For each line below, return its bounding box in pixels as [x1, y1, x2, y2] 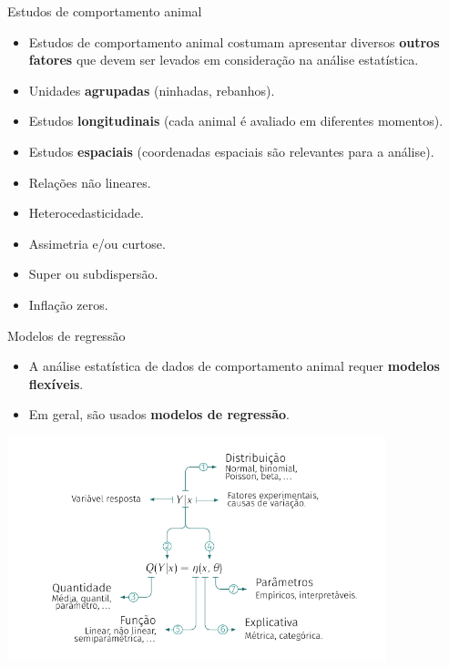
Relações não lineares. [28, 172, 151, 191]
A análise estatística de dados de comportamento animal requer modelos [28, 356, 440, 375]
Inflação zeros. [28, 294, 108, 313]
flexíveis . [28, 374, 84, 393]
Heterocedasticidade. [28, 203, 144, 222]
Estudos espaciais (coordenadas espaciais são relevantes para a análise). [28, 141, 434, 160]
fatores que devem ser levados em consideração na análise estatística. [28, 50, 419, 69]
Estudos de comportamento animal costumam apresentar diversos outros [28, 32, 440, 51]
